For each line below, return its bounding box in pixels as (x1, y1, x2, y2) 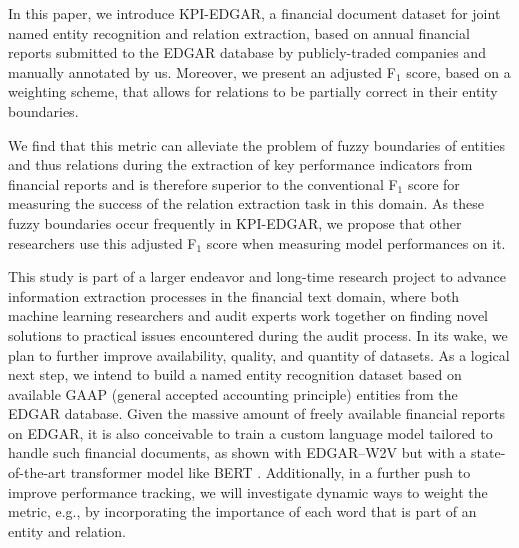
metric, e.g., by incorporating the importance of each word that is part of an (8, 501, 477, 522)
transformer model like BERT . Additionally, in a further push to (70, 462, 471, 483)
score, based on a (406, 61, 511, 82)
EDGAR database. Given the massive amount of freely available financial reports (8, 403, 506, 424)
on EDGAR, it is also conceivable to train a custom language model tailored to (8, 422, 493, 443)
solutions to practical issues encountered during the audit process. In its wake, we (8, 324, 508, 345)
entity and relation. (8, 520, 126, 541)
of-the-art (8, 462, 66, 483)
